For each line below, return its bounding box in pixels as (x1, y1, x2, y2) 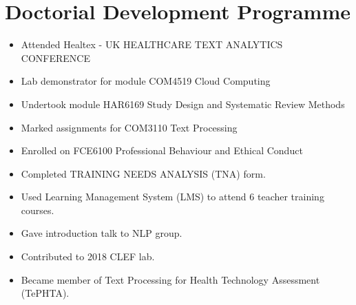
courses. (21, 202, 54, 217)
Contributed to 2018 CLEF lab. (21, 249, 155, 264)
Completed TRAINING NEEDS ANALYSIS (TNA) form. (21, 166, 266, 180)
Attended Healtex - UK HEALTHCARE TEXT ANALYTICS (21, 37, 283, 52)
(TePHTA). (21, 286, 70, 300)
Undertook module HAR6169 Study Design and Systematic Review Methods (21, 96, 345, 111)
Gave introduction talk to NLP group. (21, 226, 182, 240)
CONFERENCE (21, 50, 90, 65)
